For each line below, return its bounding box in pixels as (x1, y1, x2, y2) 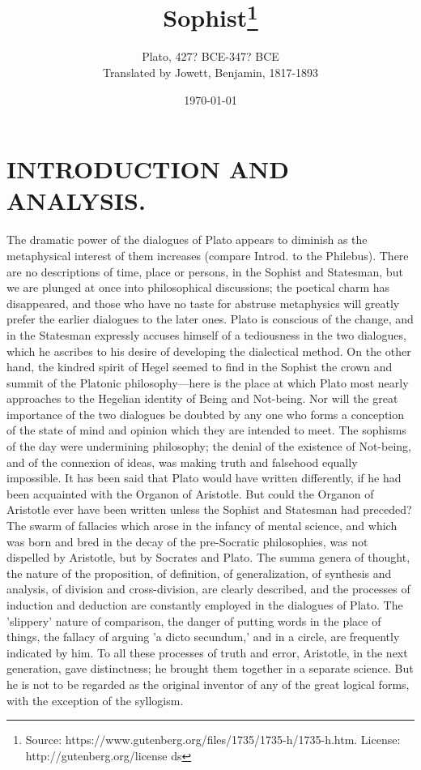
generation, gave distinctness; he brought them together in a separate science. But (6, 660, 414, 677)
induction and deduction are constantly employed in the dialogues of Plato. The (6, 597, 403, 614)
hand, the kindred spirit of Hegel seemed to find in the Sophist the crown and (6, 358, 393, 375)
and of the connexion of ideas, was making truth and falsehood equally (6, 453, 358, 470)
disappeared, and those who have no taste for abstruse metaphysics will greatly (6, 294, 400, 311)
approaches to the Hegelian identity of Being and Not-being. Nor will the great (6, 390, 398, 407)
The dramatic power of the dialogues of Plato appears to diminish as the (6, 231, 368, 248)
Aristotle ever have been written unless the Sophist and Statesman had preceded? (6, 501, 412, 518)
